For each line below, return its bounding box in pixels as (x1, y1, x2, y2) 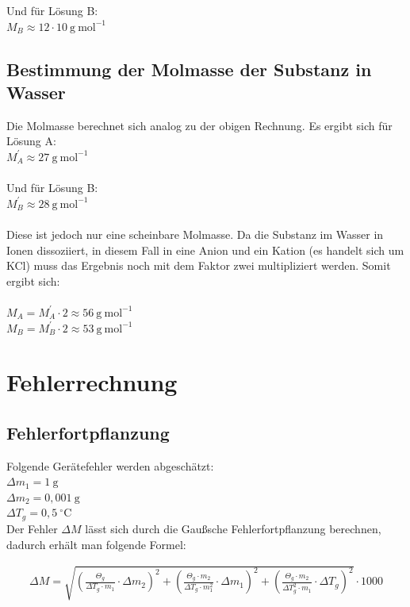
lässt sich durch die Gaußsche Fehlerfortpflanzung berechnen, (85, 520, 381, 536)
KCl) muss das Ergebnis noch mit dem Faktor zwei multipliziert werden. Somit (6, 257, 391, 274)
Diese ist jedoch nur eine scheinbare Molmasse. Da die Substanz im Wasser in (6, 225, 384, 242)
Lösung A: (6, 133, 56, 149)
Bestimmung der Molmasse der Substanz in (6, 56, 372, 81)
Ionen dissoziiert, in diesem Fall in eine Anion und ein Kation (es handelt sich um (6, 241, 404, 258)
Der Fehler (6, 520, 58, 536)
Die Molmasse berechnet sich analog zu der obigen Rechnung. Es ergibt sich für (6, 117, 393, 133)
